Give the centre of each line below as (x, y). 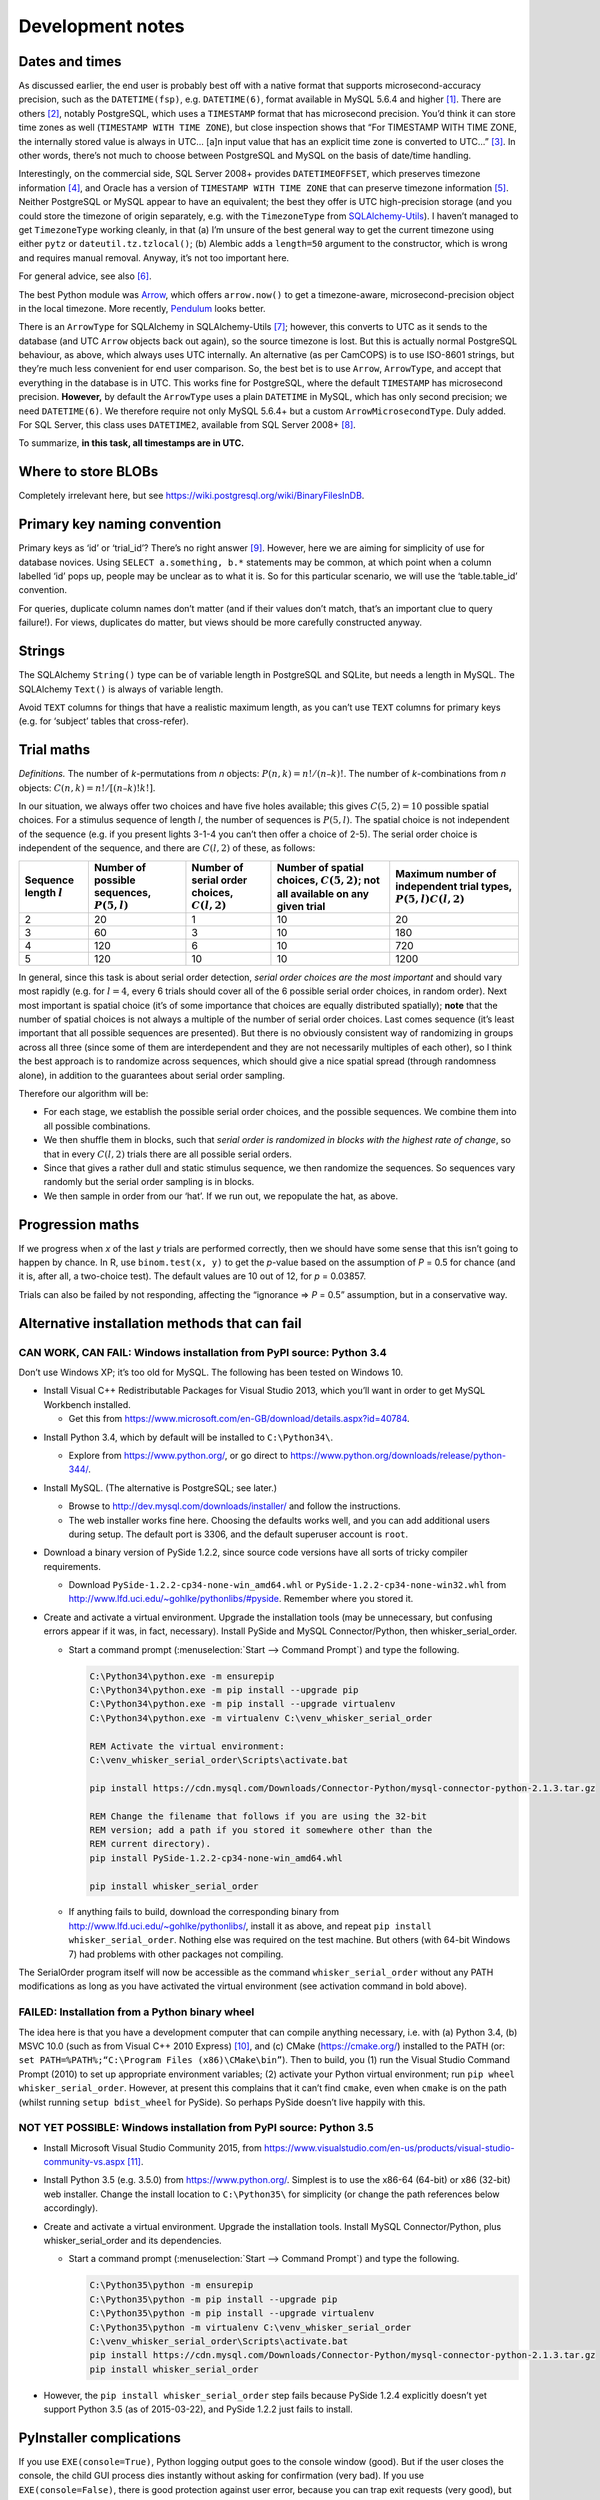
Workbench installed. (87, 1404)
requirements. (72, 1566)
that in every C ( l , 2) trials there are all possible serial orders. (167, 1154)
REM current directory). (150, 1844)
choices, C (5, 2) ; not (328, 880)
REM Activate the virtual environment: (187, 1746)
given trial (301, 906)
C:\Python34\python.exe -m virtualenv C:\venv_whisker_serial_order (261, 1718)
